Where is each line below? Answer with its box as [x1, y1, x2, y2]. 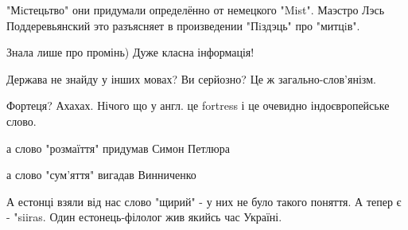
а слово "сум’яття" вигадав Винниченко [6, 166, 196, 183]
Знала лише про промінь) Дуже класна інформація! [6, 44, 255, 60]
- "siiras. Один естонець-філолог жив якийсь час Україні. [6, 209, 282, 225]
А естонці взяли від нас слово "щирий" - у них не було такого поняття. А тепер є [6, 193, 402, 209]
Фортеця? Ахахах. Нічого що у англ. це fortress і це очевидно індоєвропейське [6, 97, 390, 114]
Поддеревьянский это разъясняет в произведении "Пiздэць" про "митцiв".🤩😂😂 [6, 17, 370, 33]
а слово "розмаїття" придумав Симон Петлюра [6, 139, 230, 156]
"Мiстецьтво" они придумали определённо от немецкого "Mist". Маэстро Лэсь [6, 2, 385, 18]
